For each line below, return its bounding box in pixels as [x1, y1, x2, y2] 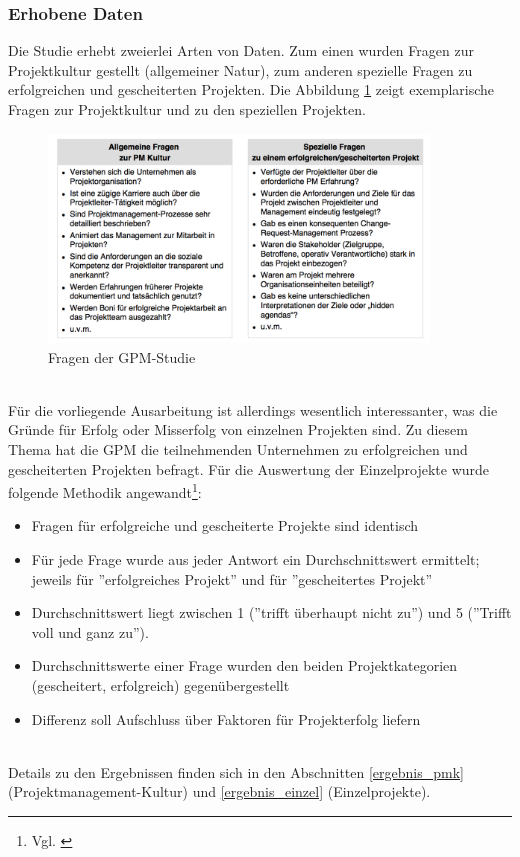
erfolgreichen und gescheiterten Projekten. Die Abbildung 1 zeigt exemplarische [8, 79, 495, 100]
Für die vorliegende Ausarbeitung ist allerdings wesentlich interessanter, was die [8, 399, 498, 420]
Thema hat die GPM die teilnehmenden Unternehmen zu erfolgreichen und [8, 438, 468, 459]
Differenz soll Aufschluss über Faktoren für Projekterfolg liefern [31, 708, 421, 729]
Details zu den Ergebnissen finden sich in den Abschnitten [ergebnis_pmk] [8, 761, 464, 782]
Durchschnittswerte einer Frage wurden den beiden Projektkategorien [31, 655, 458, 676]
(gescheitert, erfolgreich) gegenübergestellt [31, 674, 290, 695]
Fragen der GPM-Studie [48, 346, 196, 367]
